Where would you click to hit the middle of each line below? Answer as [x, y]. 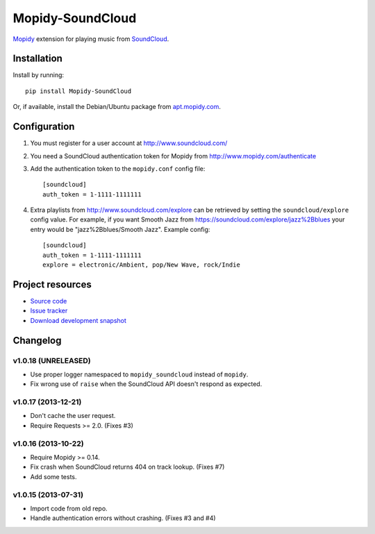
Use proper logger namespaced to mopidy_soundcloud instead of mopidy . [139, 374]
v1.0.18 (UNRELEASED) [52, 360]
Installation [37, 59]
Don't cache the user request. [73, 416]
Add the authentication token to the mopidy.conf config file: [118, 168]
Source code [49, 301]
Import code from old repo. [69, 508]
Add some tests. [53, 476]
